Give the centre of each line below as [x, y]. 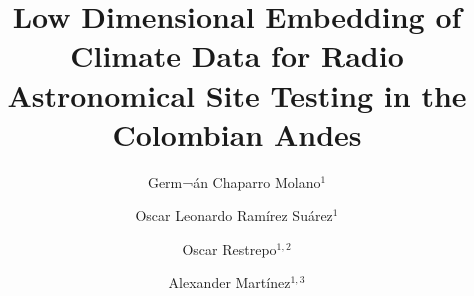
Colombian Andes [237, 133]
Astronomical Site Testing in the [237, 94]
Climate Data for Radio [237, 55]
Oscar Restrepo [229, 248]
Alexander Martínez [229, 282]
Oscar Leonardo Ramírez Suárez [234, 215]
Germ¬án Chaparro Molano [234, 181]
